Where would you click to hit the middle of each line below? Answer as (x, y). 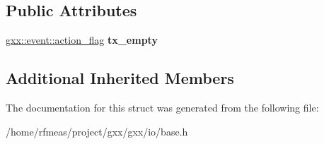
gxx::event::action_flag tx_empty (82, 40)
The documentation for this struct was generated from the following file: (162, 107)
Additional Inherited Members (120, 78)
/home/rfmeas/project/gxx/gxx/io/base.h (97, 131)
